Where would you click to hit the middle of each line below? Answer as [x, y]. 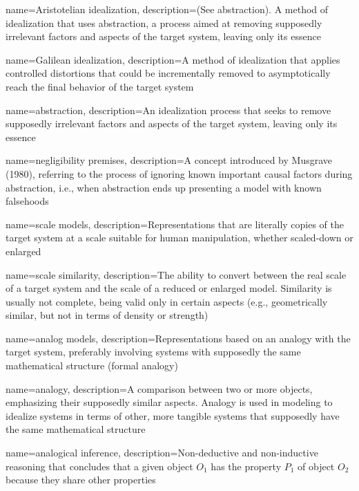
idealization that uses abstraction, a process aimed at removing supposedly [164, 22]
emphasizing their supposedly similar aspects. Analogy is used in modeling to [169, 402]
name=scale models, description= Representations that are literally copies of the [175, 224]
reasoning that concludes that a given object [99, 466]
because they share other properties [81, 480]
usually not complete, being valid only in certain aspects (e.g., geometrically [167, 301]
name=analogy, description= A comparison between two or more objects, [159, 388]
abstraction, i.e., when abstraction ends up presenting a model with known [164, 187]
